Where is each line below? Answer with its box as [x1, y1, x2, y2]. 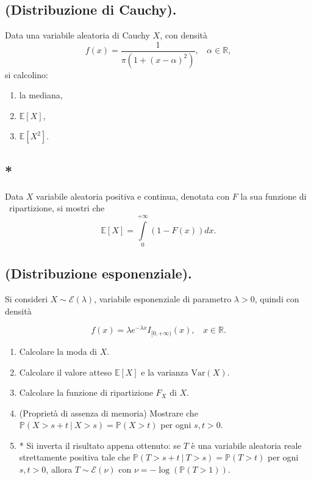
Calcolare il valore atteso [19, 365, 112, 378]
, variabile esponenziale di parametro [94, 293, 232, 305]
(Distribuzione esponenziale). [5, 264, 192, 283]
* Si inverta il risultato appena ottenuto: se [19, 438, 181, 451]
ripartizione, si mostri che [9, 202, 105, 214]
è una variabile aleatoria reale [191, 438, 302, 451]
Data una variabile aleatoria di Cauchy [5, 29, 150, 42]
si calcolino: [5, 68, 48, 81]
